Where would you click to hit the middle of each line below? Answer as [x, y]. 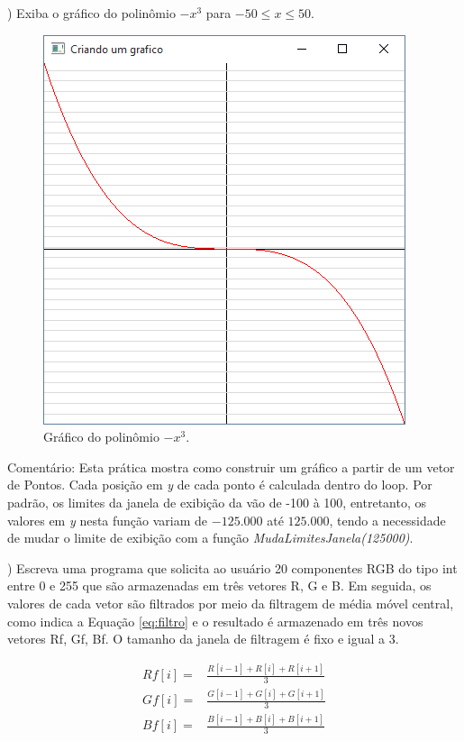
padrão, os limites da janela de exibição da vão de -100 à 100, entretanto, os [217, 502]
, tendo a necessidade [387, 520]
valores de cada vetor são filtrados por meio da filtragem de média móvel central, [231, 603]
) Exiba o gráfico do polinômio [91, 13]
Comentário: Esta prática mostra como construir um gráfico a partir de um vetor [231, 467]
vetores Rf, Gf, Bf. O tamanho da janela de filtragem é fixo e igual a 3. [203, 639]
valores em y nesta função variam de [108, 520]
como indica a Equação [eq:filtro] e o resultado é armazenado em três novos [215, 621]
